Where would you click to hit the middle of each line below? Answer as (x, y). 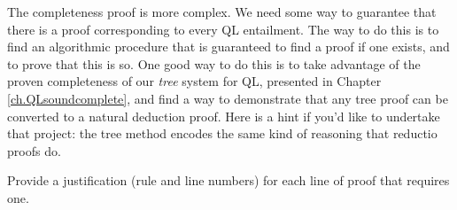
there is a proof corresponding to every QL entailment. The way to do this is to (223, 29)
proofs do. (34, 150)
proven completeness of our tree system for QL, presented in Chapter (194, 81)
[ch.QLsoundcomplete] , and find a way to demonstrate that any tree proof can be (228, 98)
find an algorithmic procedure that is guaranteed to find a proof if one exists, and (228, 47)
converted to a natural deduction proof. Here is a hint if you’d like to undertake (224, 116)
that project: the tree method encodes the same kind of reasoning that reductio (222, 133)
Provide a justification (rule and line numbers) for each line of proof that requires (228, 180)
